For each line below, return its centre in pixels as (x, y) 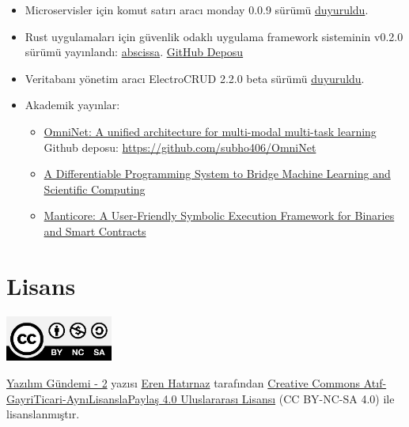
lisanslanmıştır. (43, 414)
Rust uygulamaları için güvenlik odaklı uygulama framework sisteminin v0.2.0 (214, 36)
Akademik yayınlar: (72, 105)
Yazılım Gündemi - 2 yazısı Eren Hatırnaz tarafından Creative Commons (184, 382)
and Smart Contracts (95, 231)
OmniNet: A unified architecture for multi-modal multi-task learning (210, 131)
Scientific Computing (95, 189)
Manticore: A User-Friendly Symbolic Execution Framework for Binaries (219, 215)
